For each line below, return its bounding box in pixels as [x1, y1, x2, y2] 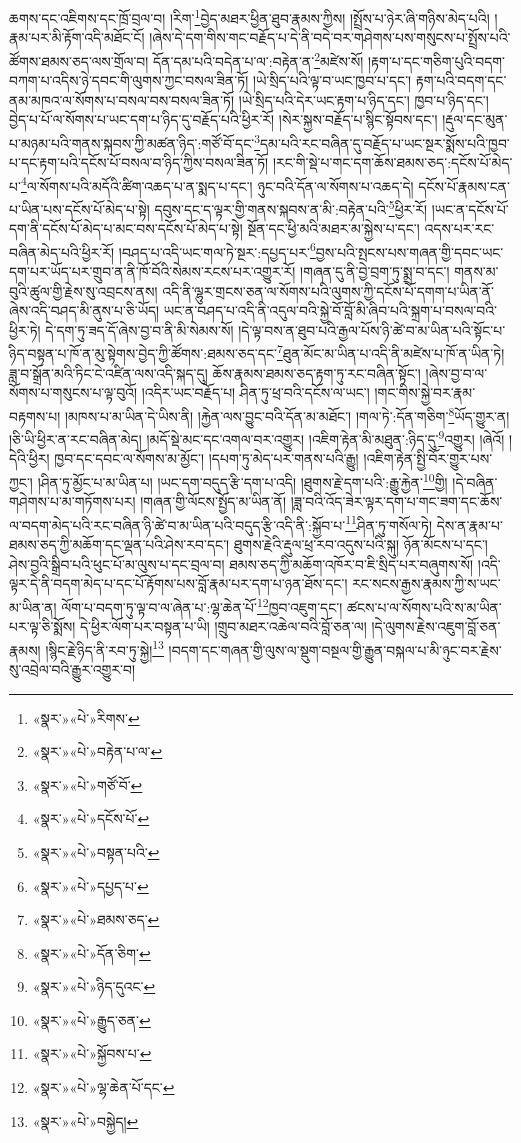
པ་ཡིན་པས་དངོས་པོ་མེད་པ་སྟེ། [9, 198, 150, 219]
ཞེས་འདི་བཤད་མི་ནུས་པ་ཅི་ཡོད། [9, 300, 160, 321]
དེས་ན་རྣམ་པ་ [436, 514, 503, 535]
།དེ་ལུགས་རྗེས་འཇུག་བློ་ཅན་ [371, 616, 501, 637]
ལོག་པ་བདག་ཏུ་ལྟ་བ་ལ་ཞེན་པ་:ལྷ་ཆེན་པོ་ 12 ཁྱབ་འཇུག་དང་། [61, 593, 343, 617]
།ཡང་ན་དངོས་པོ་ [431, 198, 509, 219]
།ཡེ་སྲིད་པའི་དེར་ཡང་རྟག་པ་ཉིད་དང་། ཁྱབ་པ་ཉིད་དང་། [238, 89, 489, 110]
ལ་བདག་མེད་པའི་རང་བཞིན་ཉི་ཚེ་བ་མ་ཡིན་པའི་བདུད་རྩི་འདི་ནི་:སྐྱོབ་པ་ [9, 514, 346, 535]
